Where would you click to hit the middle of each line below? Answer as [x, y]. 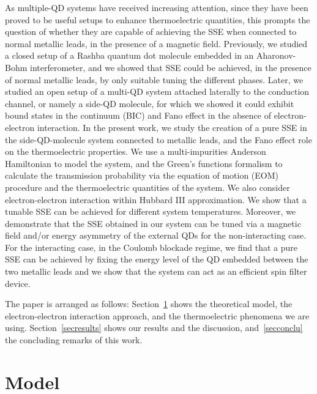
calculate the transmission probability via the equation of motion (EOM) [142, 175]
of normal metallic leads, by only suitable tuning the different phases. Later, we [154, 79]
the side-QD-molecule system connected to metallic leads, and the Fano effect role [158, 139]
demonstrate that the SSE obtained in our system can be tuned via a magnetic [153, 223]
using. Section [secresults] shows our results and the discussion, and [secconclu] [154, 328]
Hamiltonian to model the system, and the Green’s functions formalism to [144, 163]
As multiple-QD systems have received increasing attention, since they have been [157, 7]
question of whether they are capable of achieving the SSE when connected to [151, 32]
